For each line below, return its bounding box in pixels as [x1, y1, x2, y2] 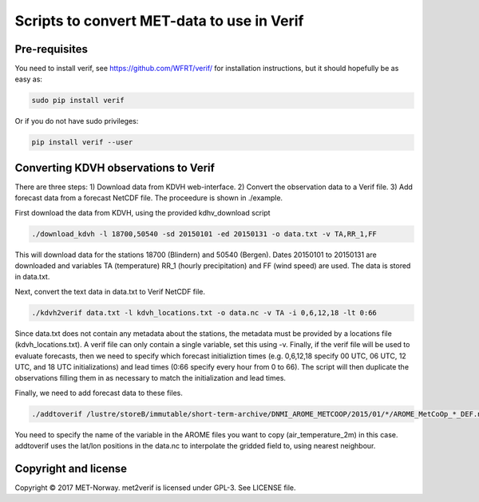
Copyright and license [14, 461, 128, 475]
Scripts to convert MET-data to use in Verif [14, 12, 304, 30]
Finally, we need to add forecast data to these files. [14, 388, 183, 397]
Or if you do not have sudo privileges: [14, 117, 139, 126]
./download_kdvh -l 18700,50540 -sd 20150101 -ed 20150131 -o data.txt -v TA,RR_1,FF [31, 229, 377, 239]
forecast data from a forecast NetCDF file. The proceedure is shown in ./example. [14, 193, 283, 203]
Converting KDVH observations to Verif [14, 160, 216, 175]
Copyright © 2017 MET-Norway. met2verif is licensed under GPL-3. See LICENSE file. [14, 483, 296, 492]
